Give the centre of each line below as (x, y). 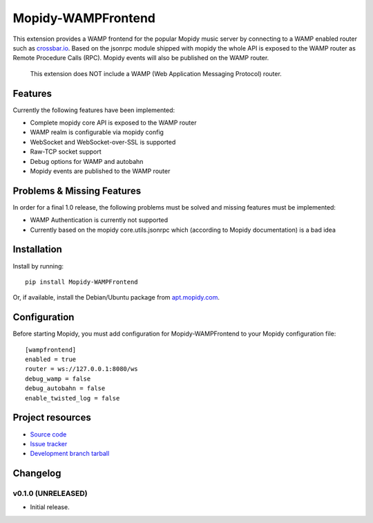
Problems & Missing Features (77, 191)
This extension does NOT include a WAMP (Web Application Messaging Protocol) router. (156, 73)
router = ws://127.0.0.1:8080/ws (82, 369)
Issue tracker (49, 443)
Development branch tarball (70, 454)
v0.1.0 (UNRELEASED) (50, 493)
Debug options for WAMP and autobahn (87, 161)
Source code (48, 434)
